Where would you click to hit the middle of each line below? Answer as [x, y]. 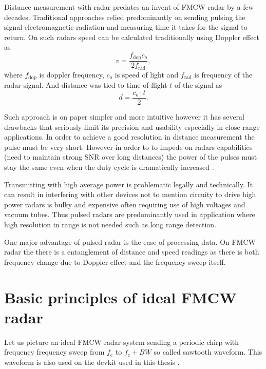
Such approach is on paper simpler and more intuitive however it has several [124, 117]
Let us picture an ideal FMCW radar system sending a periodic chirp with [122, 342]
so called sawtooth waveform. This [208, 352]
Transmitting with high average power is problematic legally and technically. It [129, 184]
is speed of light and [147, 74]
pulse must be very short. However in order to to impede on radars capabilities [128, 147]
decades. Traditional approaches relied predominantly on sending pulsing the [125, 17]
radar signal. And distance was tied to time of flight [86, 85]
